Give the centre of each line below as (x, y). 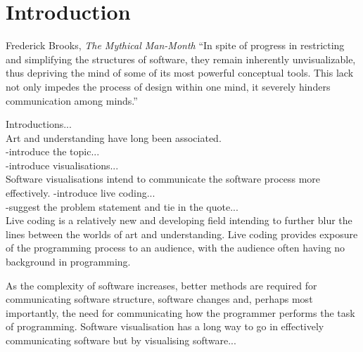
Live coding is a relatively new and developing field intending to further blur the (179, 220)
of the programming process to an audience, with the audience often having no (176, 248)
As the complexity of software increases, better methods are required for (161, 285)
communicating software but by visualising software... (121, 340)
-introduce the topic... (53, 151)
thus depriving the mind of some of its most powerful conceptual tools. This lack (180, 73)
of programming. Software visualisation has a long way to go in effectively (165, 326)
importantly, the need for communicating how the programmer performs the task (180, 312)
